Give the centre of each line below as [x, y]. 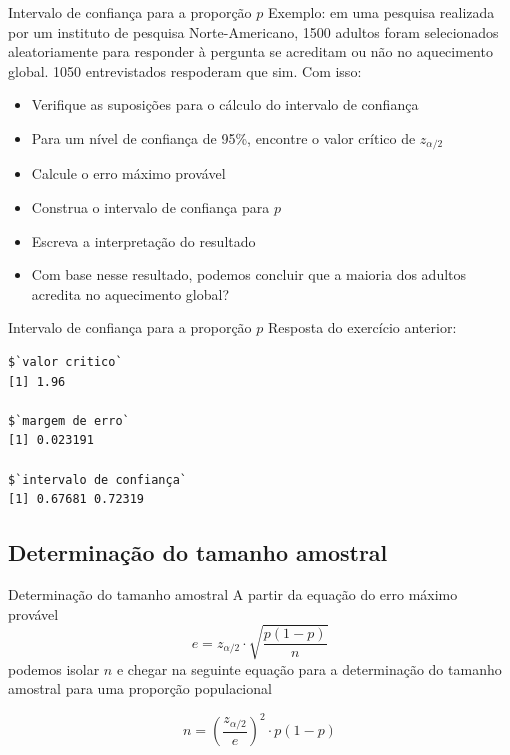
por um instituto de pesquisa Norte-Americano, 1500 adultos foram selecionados [253, 31]
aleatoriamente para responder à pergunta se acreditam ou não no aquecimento [250, 51]
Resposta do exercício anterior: [362, 327]
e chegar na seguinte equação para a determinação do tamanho [309, 668]
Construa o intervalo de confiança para [150, 207]
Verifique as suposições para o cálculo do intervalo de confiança [225, 104]
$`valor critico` [65, 361]
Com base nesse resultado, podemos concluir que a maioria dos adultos [249, 274]
